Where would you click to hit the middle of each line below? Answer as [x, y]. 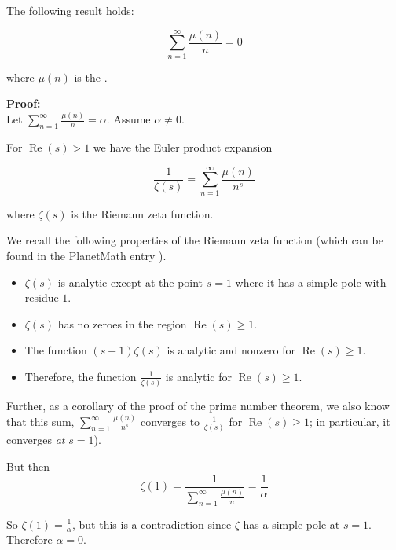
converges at [36, 440]
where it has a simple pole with [311, 282]
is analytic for [198, 376]
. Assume [128, 119]
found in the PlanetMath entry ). [86, 255]
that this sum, [40, 422]
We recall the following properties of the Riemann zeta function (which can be [195, 240]
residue [42, 297]
